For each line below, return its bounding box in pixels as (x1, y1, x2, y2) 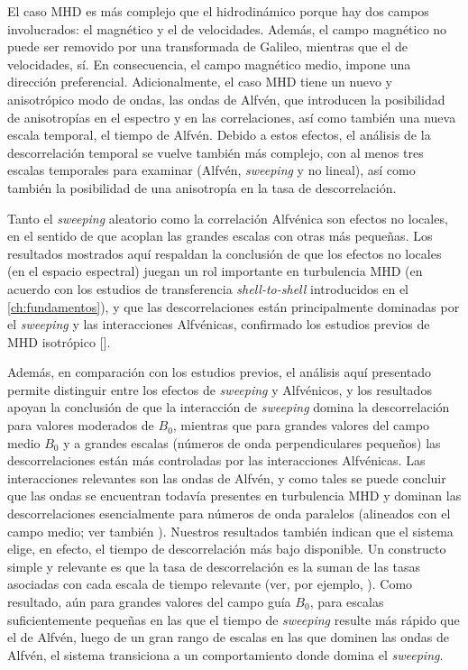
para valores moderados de (7, 416, 154, 435)
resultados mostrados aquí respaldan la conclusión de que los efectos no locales (7, 243, 442, 262)
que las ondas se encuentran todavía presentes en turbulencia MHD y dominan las (7, 486, 462, 505)
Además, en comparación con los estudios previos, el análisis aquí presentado (7, 363, 432, 381)
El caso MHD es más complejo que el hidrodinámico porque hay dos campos (7, 2, 429, 20)
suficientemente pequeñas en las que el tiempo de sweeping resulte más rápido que (7, 610, 460, 629)
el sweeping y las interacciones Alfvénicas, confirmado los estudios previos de (7, 315, 430, 334)
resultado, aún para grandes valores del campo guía (7, 592, 291, 610)
